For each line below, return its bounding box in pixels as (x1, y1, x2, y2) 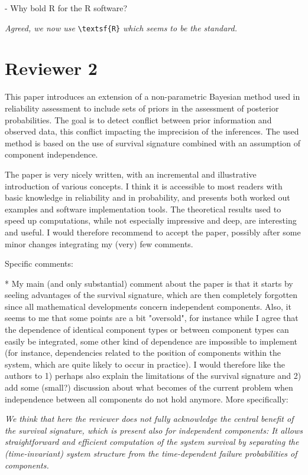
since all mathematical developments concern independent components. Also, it (5, 300, 291, 312)
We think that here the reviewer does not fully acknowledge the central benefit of (5, 412, 294, 425)
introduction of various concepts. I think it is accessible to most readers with (5, 179, 283, 192)
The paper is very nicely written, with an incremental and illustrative (5, 168, 257, 180)
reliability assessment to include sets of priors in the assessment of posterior (5, 101, 279, 114)
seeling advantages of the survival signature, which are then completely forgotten (5, 289, 298, 301)
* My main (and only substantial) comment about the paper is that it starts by (5, 277, 293, 289)
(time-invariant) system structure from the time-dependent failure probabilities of (5, 447, 297, 459)
